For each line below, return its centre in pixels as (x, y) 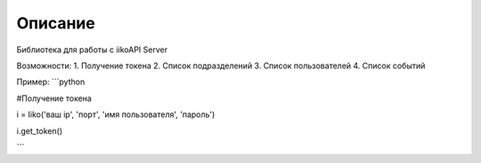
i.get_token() (39, 131)
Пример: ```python (51, 82)
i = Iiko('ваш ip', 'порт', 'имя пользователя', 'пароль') (116, 114)
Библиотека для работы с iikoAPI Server (92, 50)
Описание (56, 23)
